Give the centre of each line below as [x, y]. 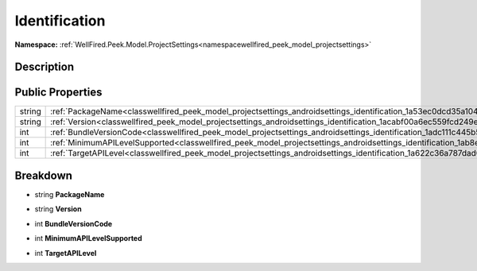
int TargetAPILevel [66, 253]
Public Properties [58, 93]
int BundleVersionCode [74, 223]
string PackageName [70, 194]
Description [45, 67]
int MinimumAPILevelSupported [88, 238]
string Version [58, 209]
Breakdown [44, 175]
